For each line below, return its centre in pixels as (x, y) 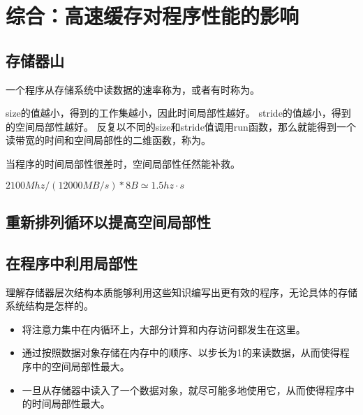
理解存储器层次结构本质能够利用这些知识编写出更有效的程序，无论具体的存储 (181, 292)
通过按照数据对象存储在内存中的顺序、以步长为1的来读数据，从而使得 (181, 352)
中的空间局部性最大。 (81, 366)
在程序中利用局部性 (72, 262)
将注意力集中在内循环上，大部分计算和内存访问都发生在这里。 (164, 329)
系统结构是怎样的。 (50, 306)
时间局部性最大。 (71, 403)
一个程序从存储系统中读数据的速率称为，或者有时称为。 (133, 89)
